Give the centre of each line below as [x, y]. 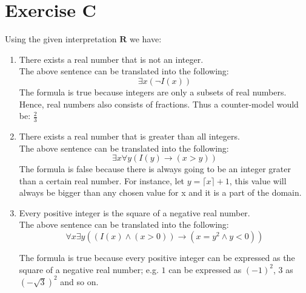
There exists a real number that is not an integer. [111, 59]
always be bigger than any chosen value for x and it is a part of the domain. [160, 192]
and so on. [79, 281]
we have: [145, 39]
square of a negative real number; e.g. [89, 269]
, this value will [258, 180]
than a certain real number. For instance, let [102, 180]
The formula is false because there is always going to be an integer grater [155, 169]
